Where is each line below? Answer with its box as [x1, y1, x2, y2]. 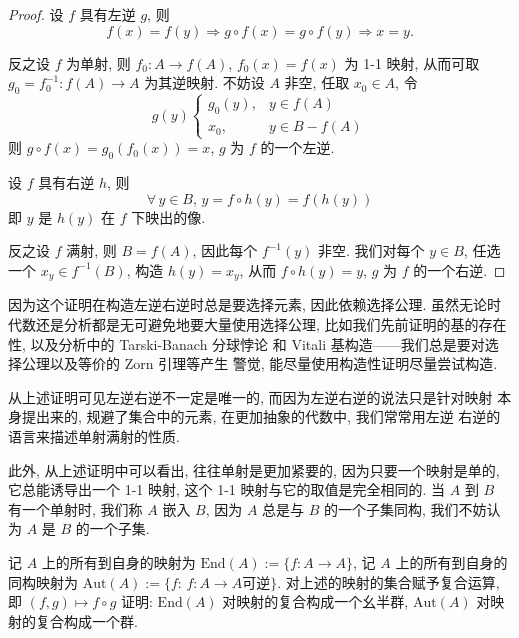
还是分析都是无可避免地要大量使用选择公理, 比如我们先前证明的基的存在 [35, 313, 507, 334]
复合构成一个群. [35, 610, 138, 631]
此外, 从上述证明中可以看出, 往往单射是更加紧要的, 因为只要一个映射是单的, [8, 459, 500, 480]
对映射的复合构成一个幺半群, [222, 591, 409, 612]
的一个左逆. [260, 137, 335, 158]
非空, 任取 [284, 72, 350, 93]
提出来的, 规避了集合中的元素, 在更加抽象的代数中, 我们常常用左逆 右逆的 [21, 406, 501, 427]
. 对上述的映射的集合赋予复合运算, [277, 571, 500, 592]
